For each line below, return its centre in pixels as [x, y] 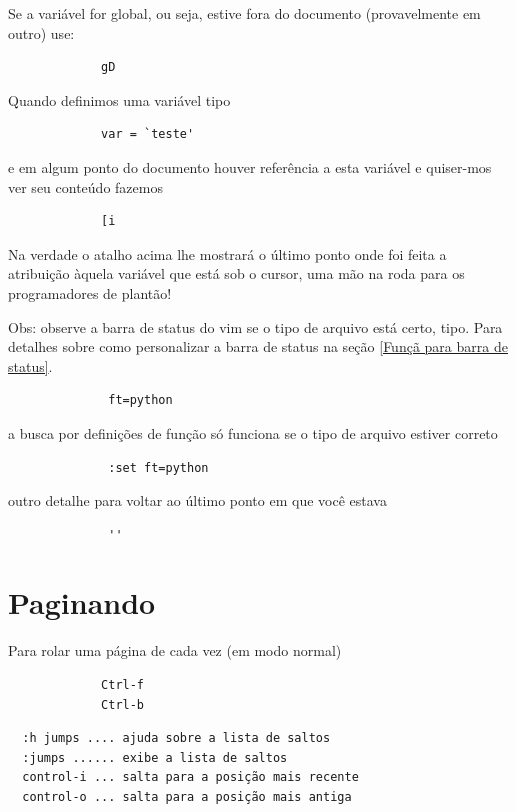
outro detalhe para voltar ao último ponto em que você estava [197, 500]
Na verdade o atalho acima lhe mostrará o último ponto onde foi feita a [227, 253]
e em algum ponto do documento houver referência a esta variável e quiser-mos [250, 166]
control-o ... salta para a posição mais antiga [187, 796]
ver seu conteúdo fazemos [85, 186]
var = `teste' [148, 134]
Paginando [82, 602]
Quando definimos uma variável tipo [119, 99]
